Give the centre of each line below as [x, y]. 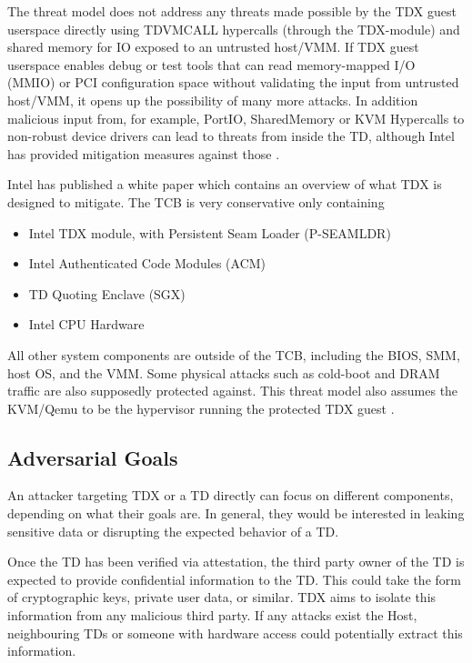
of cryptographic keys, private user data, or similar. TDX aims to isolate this [222, 597]
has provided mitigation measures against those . [144, 153]
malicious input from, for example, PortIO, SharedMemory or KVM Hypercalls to [236, 118]
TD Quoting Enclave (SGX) [107, 293]
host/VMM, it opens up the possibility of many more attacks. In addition [213, 100]
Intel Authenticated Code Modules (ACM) [147, 263]
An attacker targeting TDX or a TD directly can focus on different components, [231, 495]
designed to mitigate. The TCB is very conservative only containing [196, 201]
